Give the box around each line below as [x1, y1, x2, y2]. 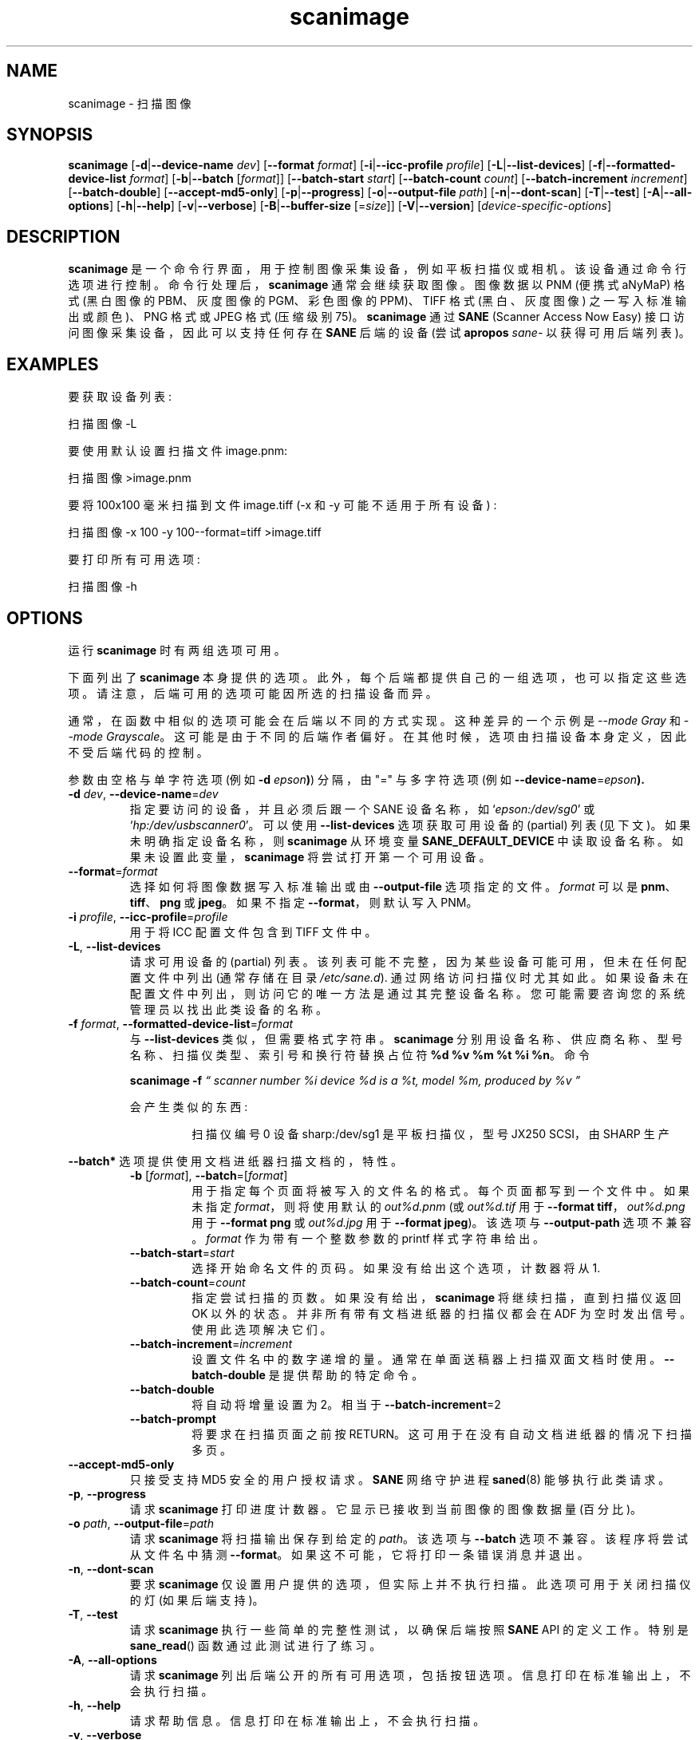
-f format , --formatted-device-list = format [68, 1016, 294, 1030]
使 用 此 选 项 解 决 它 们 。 [192, 1322, 332, 1336]
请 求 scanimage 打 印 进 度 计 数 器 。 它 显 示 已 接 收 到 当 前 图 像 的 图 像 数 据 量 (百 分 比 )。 [129, 1501, 642, 1516]
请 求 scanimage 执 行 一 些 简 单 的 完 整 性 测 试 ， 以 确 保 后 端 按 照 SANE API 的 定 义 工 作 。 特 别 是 [129, 1622, 689, 1636]
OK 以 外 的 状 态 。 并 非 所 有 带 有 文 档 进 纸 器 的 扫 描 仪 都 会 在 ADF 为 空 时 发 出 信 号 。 [192, 1306, 692, 1320]
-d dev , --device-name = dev [68, 786, 219, 801]
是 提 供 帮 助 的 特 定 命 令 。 [268, 1367, 424, 1382]
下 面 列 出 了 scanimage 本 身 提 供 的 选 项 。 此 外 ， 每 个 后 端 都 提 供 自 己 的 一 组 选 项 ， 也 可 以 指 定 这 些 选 [68, 670, 686, 684]
